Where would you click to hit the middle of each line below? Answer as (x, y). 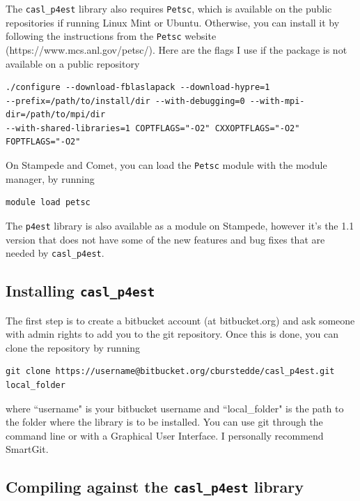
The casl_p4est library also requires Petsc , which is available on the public (169, 8)
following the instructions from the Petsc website (111, 36)
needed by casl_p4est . (55, 253)
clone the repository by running (73, 347)
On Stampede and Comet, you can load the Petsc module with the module (166, 165)
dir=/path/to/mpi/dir (56, 115)
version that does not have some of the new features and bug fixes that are (165, 239)
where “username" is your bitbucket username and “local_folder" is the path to (175, 408)
